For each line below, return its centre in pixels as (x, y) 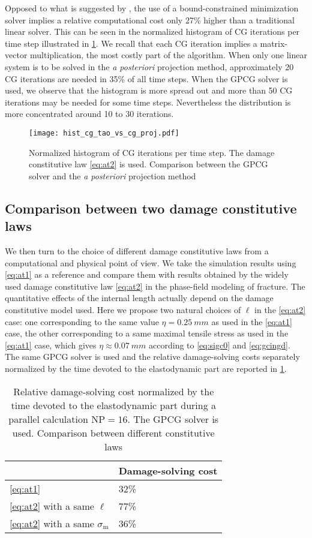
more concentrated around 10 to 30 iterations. (89, 114)
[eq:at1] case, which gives (51, 345)
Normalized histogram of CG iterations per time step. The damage (152, 152)
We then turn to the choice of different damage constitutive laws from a (137, 250)
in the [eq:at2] (280, 309)
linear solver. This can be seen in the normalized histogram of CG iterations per (152, 31)
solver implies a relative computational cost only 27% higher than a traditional (150, 19)
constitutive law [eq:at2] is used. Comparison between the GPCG (148, 164)
